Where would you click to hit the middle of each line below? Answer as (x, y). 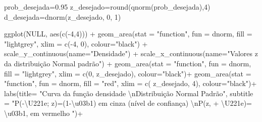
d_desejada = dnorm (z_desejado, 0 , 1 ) (63, 16)
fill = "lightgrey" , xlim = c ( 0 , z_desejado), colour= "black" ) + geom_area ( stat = (128, 73)
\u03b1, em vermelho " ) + (44, 113)
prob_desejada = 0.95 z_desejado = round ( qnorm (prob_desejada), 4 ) (107, 7)
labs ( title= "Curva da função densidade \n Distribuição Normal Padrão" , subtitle (129, 93)
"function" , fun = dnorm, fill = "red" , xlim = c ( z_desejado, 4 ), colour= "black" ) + (130, 83)
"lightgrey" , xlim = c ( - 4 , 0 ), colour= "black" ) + (76, 43)
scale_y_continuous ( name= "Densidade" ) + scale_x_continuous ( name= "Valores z (131, 53)
